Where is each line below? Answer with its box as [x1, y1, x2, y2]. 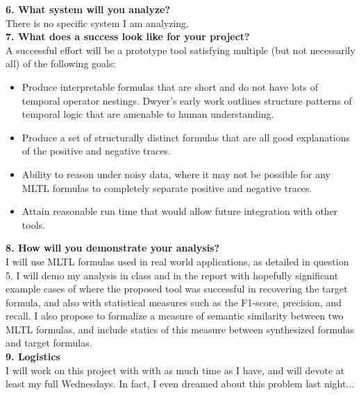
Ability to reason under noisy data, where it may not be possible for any [22, 166, 331, 181]
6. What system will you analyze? [6, 2, 171, 16]
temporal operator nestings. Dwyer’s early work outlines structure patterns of [22, 93, 352, 107]
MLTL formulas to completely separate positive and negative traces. [22, 180, 312, 195]
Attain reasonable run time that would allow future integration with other [22, 204, 338, 218]
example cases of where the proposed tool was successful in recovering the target [6, 281, 348, 296]
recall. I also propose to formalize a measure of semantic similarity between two [6, 308, 344, 323]
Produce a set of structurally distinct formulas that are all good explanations [22, 130, 350, 144]
